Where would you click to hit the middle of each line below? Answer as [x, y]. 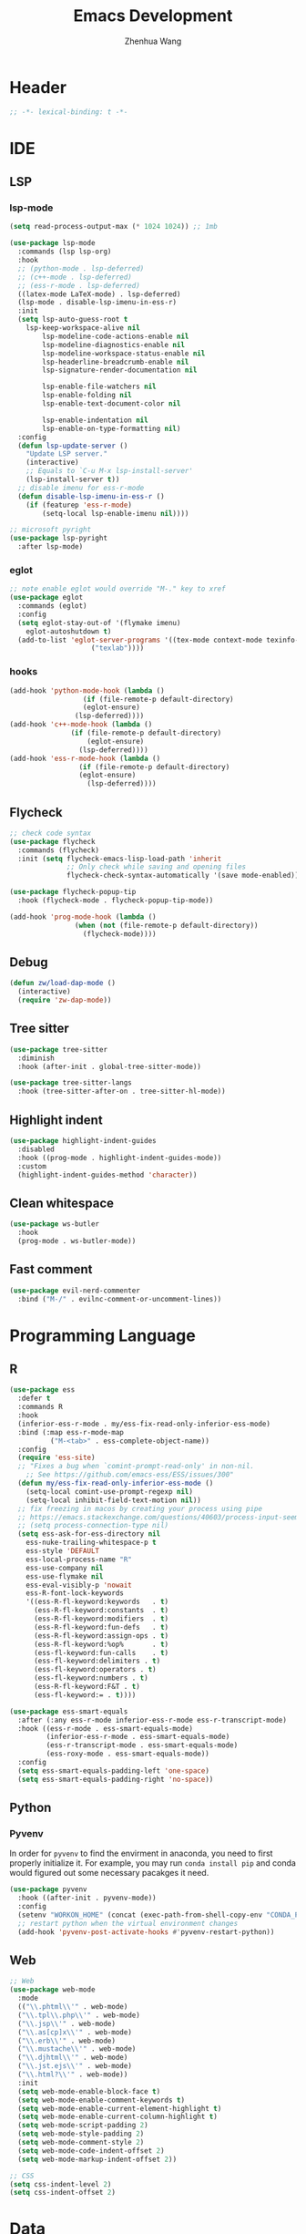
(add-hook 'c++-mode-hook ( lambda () [81, 725]
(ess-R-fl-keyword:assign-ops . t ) [101, 1636]
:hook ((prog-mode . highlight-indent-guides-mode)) [120, 1158]
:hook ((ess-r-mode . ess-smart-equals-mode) [106, 1728]
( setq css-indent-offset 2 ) [63, 2193]
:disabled [36, 1149]
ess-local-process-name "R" [79, 1560]
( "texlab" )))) [117, 648]
